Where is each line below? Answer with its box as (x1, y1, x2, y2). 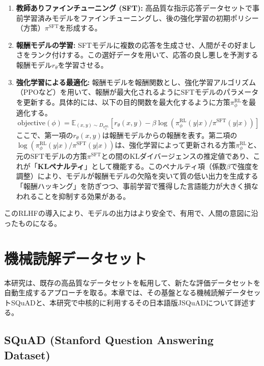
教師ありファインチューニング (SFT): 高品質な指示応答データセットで (16, 3, 253, 13)
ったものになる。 (4, 217, 61, 228)
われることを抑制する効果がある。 (16, 190, 130, 201)
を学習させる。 (58, 59, 108, 70)
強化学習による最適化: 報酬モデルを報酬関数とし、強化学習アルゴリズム (16, 76, 256, 87)
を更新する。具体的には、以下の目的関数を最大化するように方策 (16, 96, 230, 107)
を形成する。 (59, 22, 102, 33)
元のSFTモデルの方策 (16, 151, 87, 161)
